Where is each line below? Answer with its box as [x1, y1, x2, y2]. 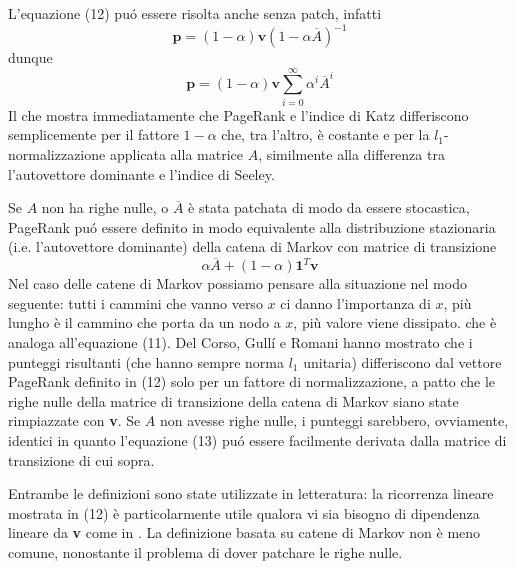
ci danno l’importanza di [280, 292, 431, 313]
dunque [8, 47, 53, 68]
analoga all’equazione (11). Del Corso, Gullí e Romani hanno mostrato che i [8, 331, 473, 352]
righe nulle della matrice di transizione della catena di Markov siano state [8, 390, 459, 411]
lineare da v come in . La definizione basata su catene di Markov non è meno [8, 522, 481, 543]
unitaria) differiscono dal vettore [303, 351, 502, 372]
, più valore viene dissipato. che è [293, 312, 497, 333]
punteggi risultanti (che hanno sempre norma [8, 351, 285, 372]
